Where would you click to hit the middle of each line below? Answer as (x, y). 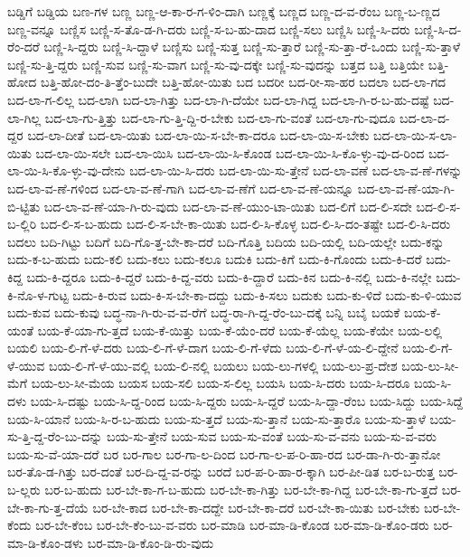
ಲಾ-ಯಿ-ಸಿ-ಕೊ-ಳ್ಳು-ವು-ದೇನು (66, 170)
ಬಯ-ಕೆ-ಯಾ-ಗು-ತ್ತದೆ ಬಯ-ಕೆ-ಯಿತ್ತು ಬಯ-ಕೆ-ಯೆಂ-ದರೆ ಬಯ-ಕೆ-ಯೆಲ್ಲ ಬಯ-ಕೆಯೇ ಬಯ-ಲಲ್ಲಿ (240, 330)
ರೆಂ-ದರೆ (23, 47)
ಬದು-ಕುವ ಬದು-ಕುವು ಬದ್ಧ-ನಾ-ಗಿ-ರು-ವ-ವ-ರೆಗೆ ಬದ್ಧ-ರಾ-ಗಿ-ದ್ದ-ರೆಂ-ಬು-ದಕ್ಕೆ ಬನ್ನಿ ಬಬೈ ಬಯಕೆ (204, 312)
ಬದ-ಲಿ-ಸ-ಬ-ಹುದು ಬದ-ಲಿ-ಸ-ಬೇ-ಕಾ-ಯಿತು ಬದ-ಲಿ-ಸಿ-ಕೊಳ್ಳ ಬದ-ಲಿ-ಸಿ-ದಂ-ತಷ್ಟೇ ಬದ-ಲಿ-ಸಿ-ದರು (245, 224)
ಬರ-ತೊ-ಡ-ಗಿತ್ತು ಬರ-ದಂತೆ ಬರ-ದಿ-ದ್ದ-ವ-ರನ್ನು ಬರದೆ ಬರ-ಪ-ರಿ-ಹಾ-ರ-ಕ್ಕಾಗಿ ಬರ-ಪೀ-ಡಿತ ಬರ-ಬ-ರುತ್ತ (221, 472)
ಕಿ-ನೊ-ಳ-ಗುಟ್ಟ (38, 294)
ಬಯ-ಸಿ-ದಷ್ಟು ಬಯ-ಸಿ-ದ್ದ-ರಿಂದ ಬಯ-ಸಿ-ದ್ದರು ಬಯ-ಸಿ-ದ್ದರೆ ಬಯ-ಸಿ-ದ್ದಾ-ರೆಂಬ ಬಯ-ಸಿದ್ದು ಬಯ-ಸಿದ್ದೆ (246, 401)
